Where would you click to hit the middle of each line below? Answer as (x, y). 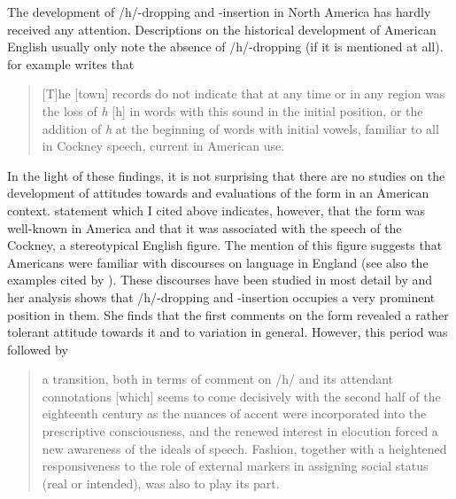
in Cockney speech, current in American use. (163, 146)
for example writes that (71, 63)
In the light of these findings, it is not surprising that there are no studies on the (226, 175)
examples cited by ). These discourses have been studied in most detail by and (220, 280)
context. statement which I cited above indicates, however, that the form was (216, 210)
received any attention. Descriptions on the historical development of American (222, 29)
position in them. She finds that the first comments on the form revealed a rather (228, 314)
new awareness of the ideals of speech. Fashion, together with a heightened (244, 448)
